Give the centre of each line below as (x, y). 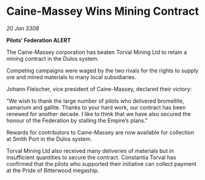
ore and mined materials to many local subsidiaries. (71, 77)
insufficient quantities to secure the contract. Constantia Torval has (91, 157)
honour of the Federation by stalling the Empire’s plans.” (77, 120)
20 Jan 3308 (23, 28)
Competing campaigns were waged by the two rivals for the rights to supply (102, 70)
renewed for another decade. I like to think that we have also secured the (99, 114)
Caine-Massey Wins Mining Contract (103, 11)
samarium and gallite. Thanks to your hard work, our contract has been (96, 107)
